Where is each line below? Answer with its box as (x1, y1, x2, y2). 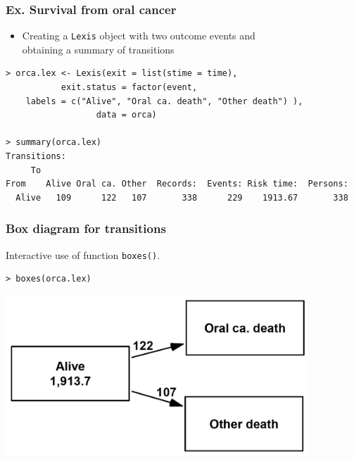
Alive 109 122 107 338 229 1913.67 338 (15, 192, 348, 203)
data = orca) (96, 110, 157, 120)
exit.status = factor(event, (61, 82, 198, 93)
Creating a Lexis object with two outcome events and (22, 28, 255, 43)
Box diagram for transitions (6, 220, 166, 237)
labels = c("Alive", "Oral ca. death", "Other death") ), (25, 96, 303, 106)
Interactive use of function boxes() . (6, 247, 160, 262)
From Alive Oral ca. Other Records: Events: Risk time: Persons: (6, 179, 348, 189)
